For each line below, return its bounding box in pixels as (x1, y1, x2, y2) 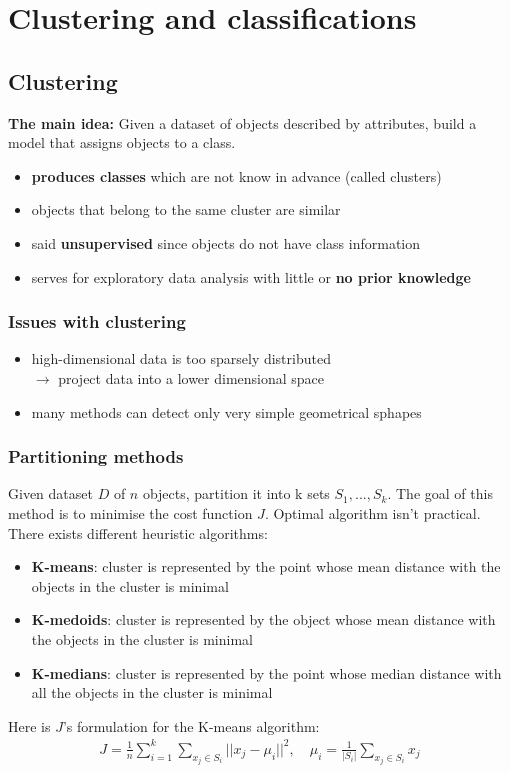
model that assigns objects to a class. (8, 132, 236, 153)
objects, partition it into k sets (142, 483, 330, 504)
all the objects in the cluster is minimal (31, 682, 273, 703)
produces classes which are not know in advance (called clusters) (31, 165, 442, 186)
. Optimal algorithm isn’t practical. (264, 502, 481, 523)
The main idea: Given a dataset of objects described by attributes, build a (8, 112, 477, 133)
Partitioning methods (8, 444, 184, 469)
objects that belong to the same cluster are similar (31, 199, 341, 220)
